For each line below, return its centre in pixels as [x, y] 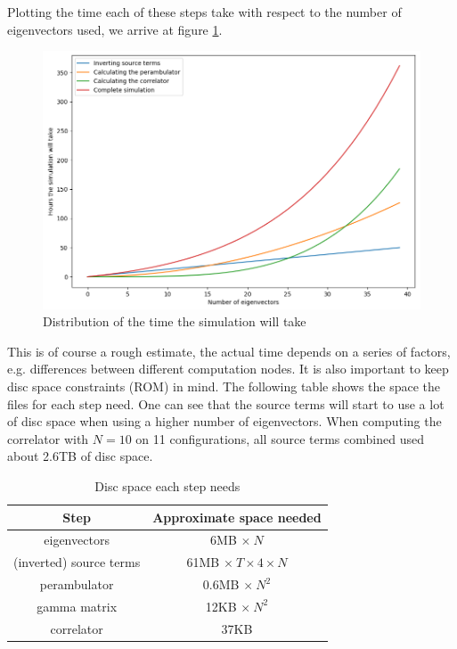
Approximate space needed [237, 517]
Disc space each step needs [167, 486]
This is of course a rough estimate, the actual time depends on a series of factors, [229, 351]
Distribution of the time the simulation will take [175, 321]
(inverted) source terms [77, 562]
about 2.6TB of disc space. [80, 456]
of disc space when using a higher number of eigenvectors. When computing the [224, 421]
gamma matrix [77, 606]
